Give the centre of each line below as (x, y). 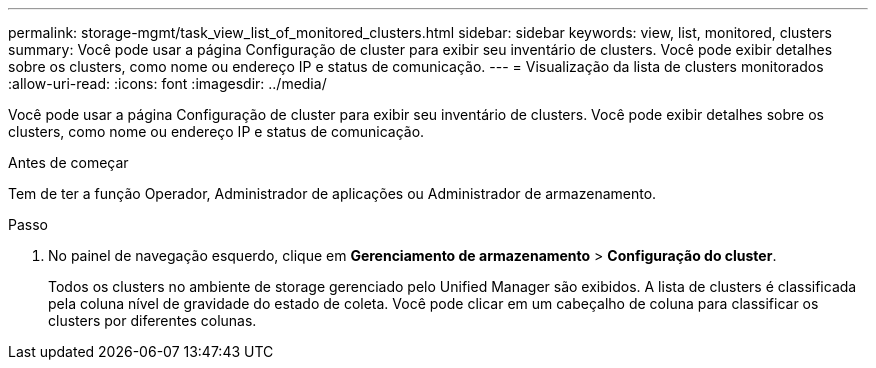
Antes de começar (68, 162)
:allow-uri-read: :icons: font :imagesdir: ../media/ (167, 83)
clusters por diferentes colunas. (152, 320)
